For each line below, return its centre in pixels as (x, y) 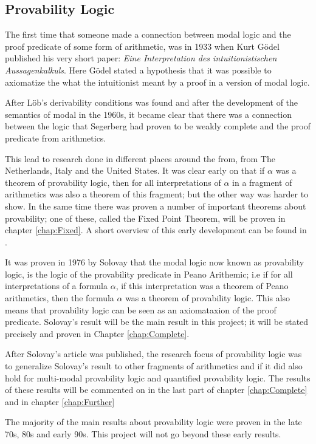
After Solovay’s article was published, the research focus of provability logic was (153, 354)
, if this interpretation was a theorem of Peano (202, 286)
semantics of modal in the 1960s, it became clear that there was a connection (149, 114)
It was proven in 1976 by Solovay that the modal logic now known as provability (155, 262)
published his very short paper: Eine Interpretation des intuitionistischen (141, 58)
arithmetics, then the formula (60, 298)
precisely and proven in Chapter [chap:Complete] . (97, 333)
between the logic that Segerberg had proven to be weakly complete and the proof (158, 126)
